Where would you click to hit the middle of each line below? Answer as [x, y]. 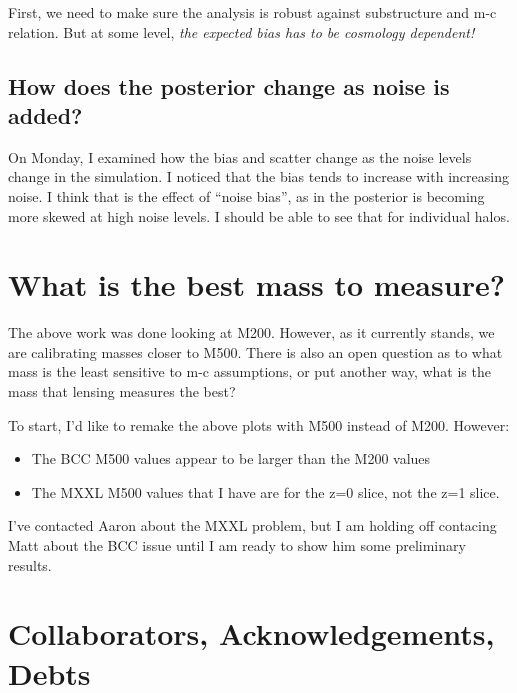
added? [45, 114]
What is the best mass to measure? [256, 284]
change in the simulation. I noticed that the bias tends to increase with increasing [258, 176]
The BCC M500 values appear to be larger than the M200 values [231, 458]
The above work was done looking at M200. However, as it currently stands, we [251, 332]
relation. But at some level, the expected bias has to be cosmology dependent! [241, 31]
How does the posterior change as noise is [229, 85]
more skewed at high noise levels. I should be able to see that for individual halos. [259, 215]
